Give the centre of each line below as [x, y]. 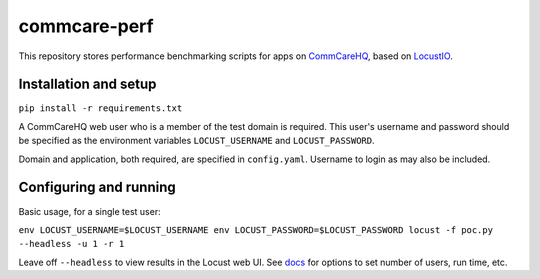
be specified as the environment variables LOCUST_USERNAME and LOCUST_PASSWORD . [196, 141]
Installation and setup [87, 84]
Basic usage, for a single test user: [89, 211]
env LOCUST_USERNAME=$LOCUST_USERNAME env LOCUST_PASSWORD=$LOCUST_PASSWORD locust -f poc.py [256, 229]
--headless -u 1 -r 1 [71, 244]
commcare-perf [86, 26]
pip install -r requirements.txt [100, 108]
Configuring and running [97, 187]
